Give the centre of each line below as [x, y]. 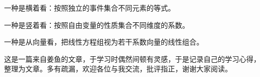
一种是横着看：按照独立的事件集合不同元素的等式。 [90, 8]
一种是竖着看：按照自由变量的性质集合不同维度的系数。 [97, 25]
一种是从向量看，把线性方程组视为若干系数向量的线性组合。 [104, 42]
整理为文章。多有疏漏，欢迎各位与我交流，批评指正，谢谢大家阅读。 [118, 69]
